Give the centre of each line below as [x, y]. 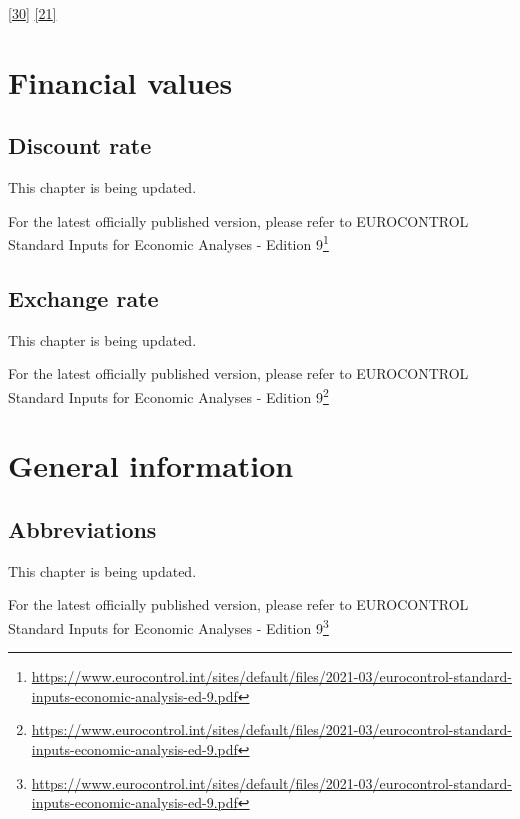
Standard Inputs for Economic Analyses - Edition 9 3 [168, 626]
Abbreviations [82, 529]
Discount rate [80, 145]
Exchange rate [83, 298]
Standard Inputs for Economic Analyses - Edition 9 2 [168, 395]
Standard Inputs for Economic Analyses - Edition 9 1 [168, 243]
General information [151, 465]
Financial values [120, 81]
